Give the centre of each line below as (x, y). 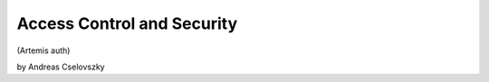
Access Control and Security (127, 23)
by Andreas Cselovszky (61, 67)
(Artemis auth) (43, 50)
